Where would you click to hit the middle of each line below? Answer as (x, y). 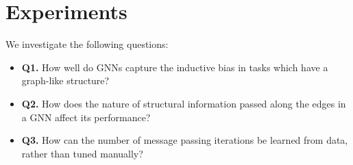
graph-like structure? (65, 80)
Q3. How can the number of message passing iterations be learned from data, (185, 140)
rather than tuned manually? (82, 153)
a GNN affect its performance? (86, 117)
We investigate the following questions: (87, 44)
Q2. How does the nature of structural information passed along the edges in (184, 103)
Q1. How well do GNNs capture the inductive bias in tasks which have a (175, 67)
